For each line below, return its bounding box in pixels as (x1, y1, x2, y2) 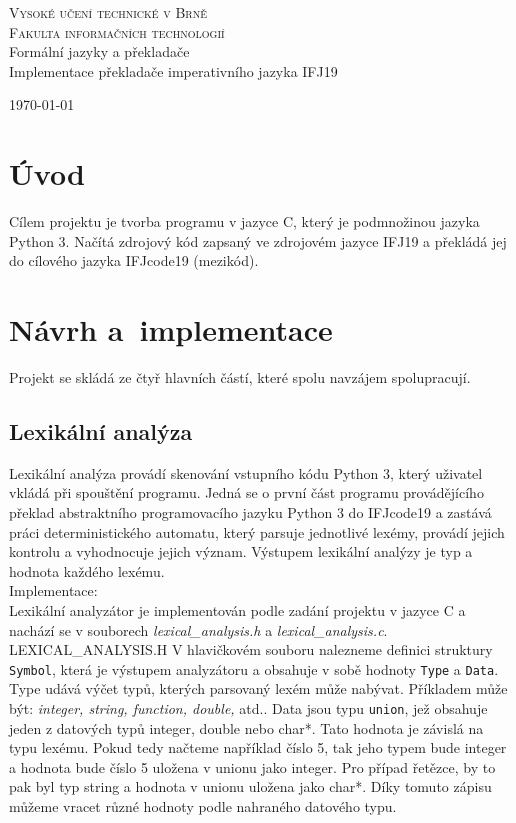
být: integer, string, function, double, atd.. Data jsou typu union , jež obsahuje (9, 697, 488, 718)
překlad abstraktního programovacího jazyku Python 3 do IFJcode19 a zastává (9, 501, 492, 522)
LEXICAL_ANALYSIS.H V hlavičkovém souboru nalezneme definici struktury (9, 639, 493, 660)
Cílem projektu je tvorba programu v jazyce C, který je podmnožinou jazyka (9, 211, 480, 232)
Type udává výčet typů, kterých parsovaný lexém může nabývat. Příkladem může (9, 678, 508, 699)
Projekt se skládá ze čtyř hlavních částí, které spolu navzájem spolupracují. (9, 367, 471, 387)
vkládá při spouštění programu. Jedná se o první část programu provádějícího (9, 482, 484, 503)
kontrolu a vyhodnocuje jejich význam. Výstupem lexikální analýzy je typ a (9, 541, 473, 562)
